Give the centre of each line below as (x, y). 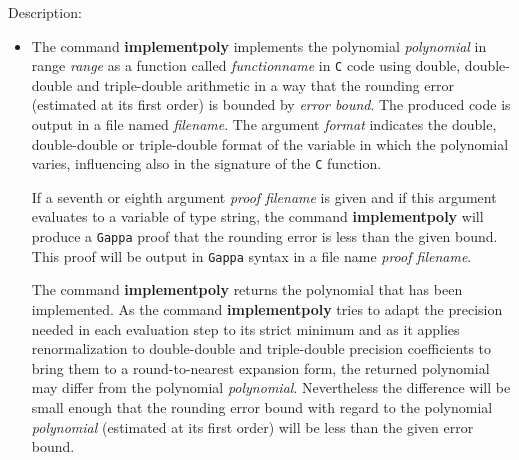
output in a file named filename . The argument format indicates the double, (264, 124)
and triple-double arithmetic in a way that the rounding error (265, 84)
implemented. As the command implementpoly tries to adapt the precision (267, 308)
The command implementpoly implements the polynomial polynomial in (259, 45)
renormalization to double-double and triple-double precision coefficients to (261, 348)
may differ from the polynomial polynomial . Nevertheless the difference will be (271, 387)
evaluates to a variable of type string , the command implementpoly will (257, 216)
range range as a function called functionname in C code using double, (246, 65)
